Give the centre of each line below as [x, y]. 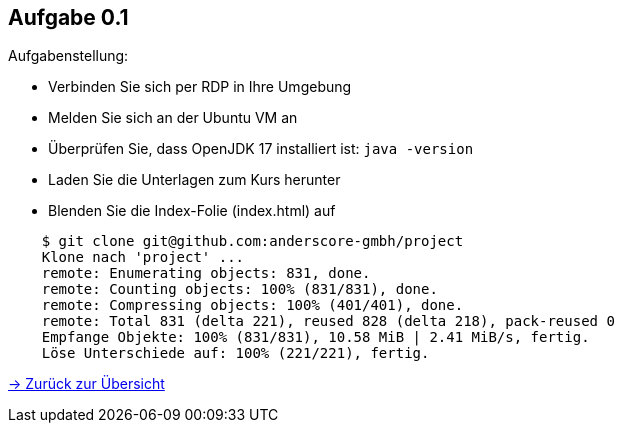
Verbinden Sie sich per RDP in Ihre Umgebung [200, 87]
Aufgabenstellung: [68, 56]
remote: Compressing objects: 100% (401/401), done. [252, 305]
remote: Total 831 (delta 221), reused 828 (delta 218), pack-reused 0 [328, 321]
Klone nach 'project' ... [143, 257]
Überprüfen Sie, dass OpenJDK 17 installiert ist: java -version [261, 149]
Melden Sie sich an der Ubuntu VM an [173, 118]
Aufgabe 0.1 [68, 17]
